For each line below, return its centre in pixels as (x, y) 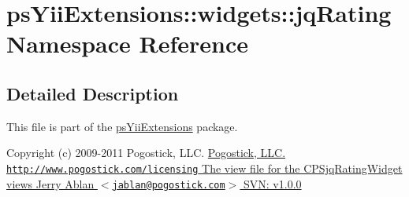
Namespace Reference (127, 44)
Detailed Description (93, 93)
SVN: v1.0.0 (273, 183)
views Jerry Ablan (50, 183)
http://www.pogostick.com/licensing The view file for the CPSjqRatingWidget (204, 168)
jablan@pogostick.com (169, 185)
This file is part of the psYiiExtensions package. (122, 126)
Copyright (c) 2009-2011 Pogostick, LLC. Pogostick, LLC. (146, 153)
